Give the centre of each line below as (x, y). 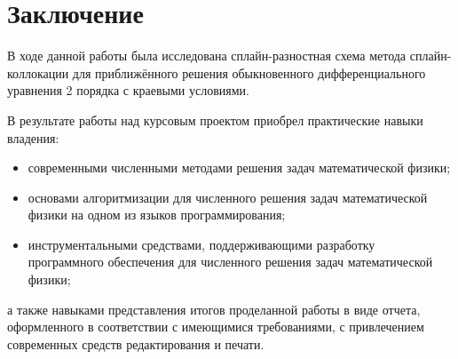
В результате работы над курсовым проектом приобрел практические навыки (215, 120)
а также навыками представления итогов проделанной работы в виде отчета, (214, 309)
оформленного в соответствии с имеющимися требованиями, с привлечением (216, 327)
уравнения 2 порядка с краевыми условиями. (128, 90)
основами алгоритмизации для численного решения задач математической (228, 197)
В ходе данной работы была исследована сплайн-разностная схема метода (207, 56)
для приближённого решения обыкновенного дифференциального (249, 72)
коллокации (38, 72)
